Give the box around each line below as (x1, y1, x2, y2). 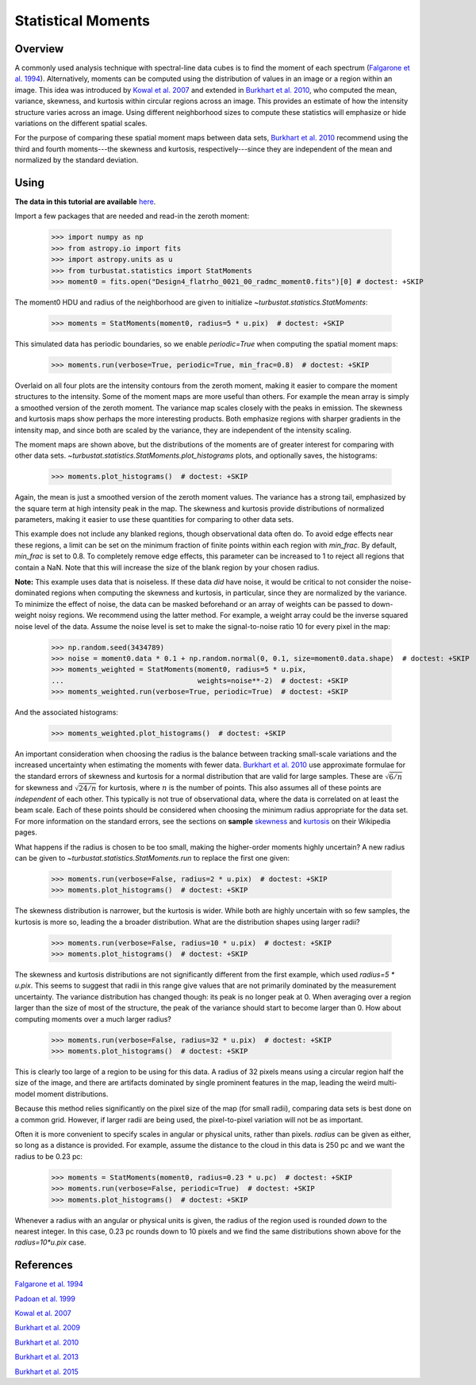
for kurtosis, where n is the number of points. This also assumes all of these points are (98, 782, 382, 792)
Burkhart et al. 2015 (14, 1367, 79, 1376)
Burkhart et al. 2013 (14, 1352, 79, 1362)
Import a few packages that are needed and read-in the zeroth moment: (14, 211, 250, 221)
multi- (377, 1078, 397, 1088)
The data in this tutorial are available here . (14, 197, 156, 206)
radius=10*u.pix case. (14, 1237, 86, 1247)
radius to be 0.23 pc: (14, 1151, 83, 1161)
